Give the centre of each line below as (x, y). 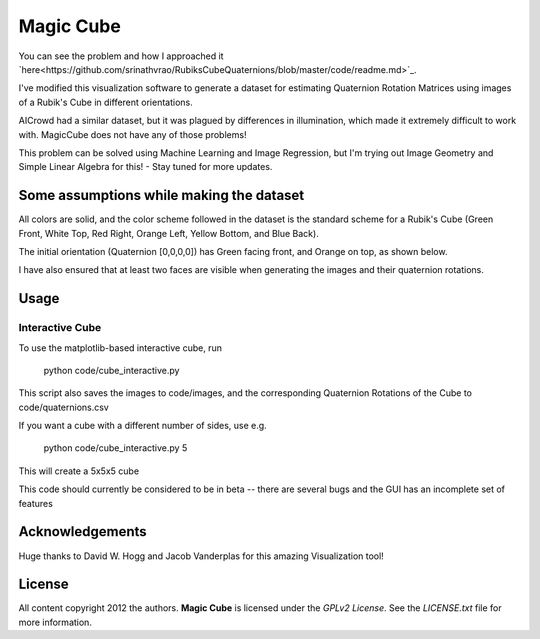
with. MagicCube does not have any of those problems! (132, 134)
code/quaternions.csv (63, 407)
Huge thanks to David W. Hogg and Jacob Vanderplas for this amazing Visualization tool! (201, 556)
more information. (55, 622)
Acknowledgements (82, 531)
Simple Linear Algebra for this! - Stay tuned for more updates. (145, 167)
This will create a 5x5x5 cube (79, 471)
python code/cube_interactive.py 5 (115, 448)
